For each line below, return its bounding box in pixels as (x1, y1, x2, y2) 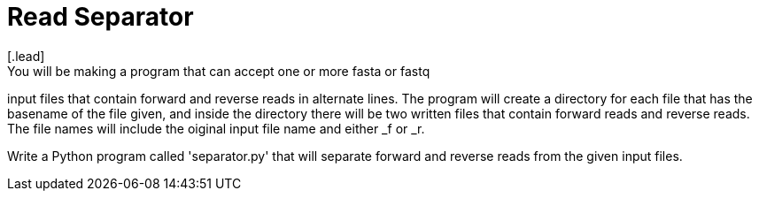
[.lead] (7, 48, 45, 64)
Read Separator (7, 2, 194, 32)
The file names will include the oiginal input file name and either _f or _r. (7, 120, 425, 136)
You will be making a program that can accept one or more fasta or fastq (7, 63, 430, 79)
